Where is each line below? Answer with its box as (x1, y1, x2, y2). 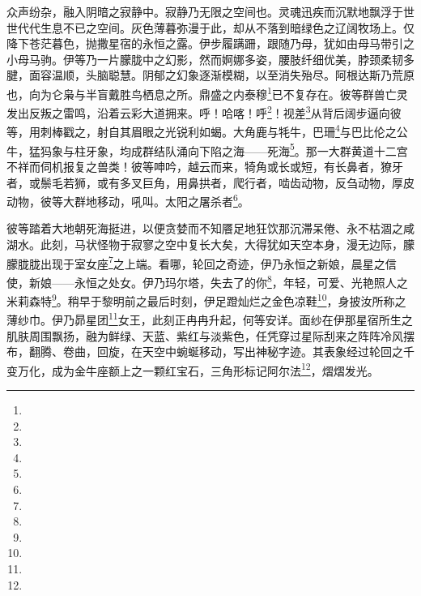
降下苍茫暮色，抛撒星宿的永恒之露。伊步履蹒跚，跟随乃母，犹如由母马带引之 (6, 35, 415, 52)
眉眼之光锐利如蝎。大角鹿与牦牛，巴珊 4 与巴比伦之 (130, 121, 397, 140)
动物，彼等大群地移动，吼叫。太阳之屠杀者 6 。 (6, 191, 249, 209)
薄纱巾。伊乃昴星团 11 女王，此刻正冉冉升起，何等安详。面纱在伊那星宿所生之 (6, 309, 413, 328)
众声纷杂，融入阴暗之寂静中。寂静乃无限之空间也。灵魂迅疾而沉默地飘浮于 (6, 3, 403, 19)
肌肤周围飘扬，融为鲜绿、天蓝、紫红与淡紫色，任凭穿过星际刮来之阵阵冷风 (6, 327, 403, 344)
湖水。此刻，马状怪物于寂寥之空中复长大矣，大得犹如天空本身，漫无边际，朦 (6, 236, 415, 252)
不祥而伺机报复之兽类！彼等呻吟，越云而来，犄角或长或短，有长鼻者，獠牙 (6, 157, 403, 174)
